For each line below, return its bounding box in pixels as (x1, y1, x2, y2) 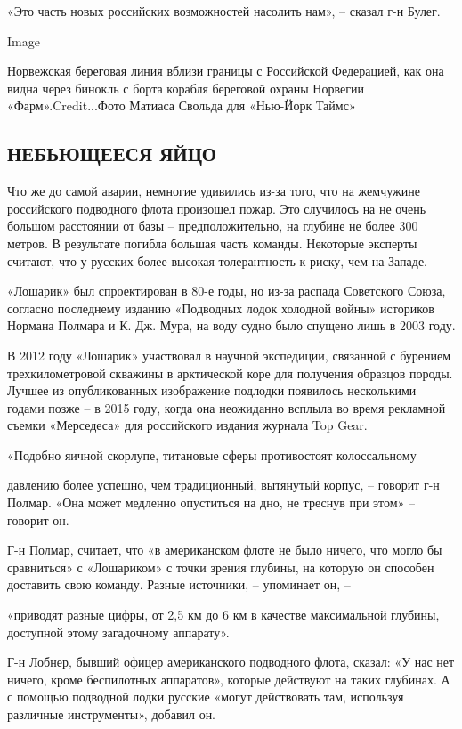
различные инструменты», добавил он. (7, 705, 216, 724)
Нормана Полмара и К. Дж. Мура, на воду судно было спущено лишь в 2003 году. (7, 316, 456, 335)
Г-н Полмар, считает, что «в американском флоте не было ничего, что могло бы (7, 540, 442, 559)
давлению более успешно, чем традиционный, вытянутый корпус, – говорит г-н (7, 475, 440, 494)
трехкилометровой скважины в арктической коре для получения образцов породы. (7, 363, 453, 382)
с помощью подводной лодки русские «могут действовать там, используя (7, 687, 404, 706)
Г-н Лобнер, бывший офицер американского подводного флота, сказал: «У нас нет (7, 652, 455, 671)
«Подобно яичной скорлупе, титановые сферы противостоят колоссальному (7, 445, 417, 464)
